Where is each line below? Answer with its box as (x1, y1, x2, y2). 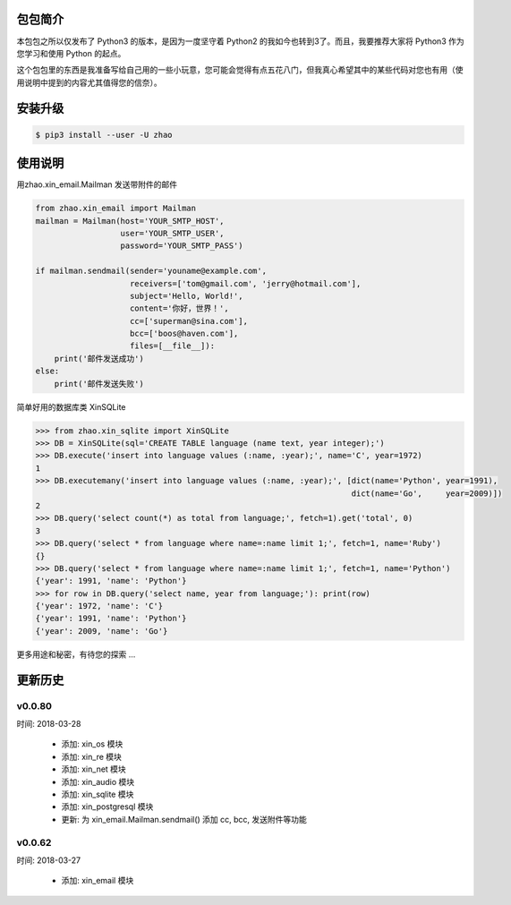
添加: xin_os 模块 (61, 739, 123, 749)
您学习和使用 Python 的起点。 (16, 47, 126, 58)
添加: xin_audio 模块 (61, 776, 135, 787)
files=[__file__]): (130, 341, 215, 351)
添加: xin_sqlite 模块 (61, 789, 134, 799)
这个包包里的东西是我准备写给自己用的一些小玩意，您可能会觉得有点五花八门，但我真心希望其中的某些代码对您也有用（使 (16, 64, 464, 75)
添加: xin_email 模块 (61, 875, 134, 886)
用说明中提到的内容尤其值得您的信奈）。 (16, 77, 162, 88)
